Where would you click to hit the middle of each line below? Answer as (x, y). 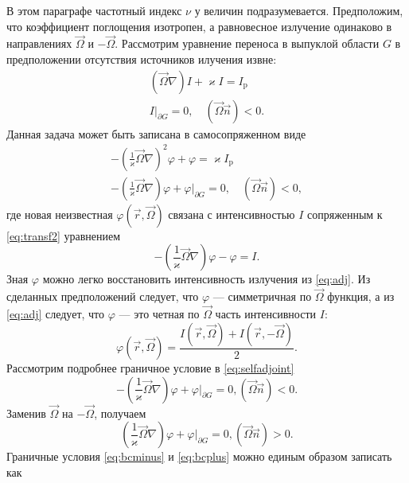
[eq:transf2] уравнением (64, 235)
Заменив (26, 413)
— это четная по (159, 314)
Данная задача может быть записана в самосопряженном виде (156, 133)
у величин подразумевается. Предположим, (299, 10)
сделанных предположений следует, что (103, 296)
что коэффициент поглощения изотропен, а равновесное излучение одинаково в (199, 26)
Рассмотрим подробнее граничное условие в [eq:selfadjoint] (150, 368)
